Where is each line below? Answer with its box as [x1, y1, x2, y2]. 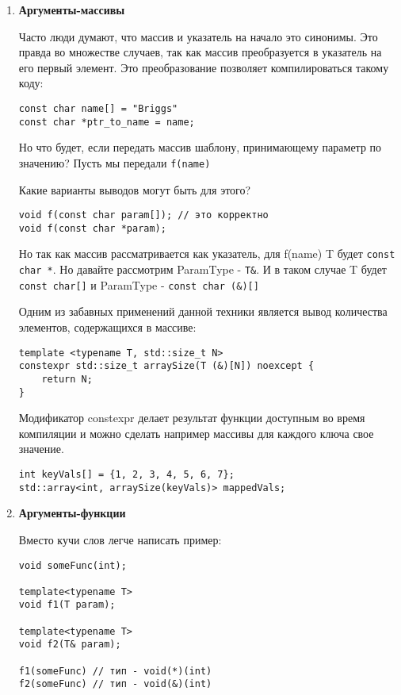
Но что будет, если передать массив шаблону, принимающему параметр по [18, 139, 382, 156]
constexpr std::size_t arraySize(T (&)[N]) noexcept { [18, 360, 315, 372]
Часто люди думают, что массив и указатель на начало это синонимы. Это [18, 28, 378, 44]
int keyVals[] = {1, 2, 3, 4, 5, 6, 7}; [18, 469, 235, 480]
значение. [18, 440, 64, 457]
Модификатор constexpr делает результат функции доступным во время [18, 409, 365, 426]
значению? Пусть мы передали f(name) [18, 154, 211, 171]
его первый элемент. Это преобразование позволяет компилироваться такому [18, 59, 389, 75]
